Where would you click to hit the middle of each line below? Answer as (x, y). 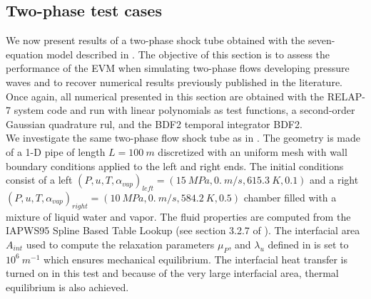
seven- (321, 40)
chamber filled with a (290, 197)
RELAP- (346, 96)
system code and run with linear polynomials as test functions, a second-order (184, 110)
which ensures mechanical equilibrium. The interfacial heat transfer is (196, 259)
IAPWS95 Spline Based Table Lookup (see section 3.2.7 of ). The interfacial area (183, 230)
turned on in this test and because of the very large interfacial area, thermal (172, 273)
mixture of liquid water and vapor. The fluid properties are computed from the (178, 216)
